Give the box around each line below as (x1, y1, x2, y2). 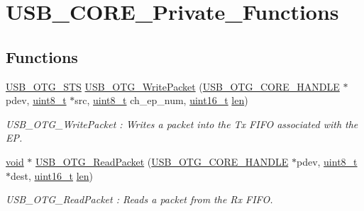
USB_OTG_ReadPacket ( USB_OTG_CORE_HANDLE (35, 154, 289, 169)
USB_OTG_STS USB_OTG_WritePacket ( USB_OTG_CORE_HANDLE (6, 79, 340, 93)
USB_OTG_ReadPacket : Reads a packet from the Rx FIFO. (6, 192, 273, 207)
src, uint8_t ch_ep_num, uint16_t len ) (75, 93, 248, 108)
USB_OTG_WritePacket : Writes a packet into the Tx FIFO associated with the (6, 116, 358, 131)
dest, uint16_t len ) (11, 168, 94, 183)
